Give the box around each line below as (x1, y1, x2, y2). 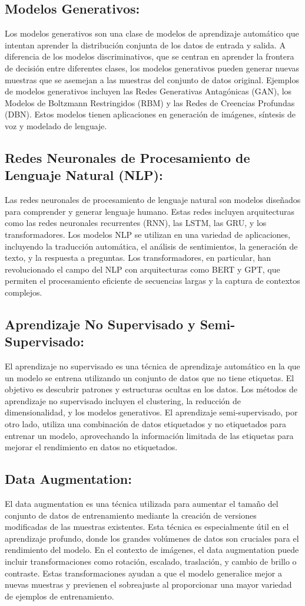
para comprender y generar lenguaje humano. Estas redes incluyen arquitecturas (5, 205, 294, 217)
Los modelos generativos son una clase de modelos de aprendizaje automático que (5, 27, 299, 40)
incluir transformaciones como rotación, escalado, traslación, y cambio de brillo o (5, 555, 297, 567)
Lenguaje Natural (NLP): (5, 166, 163, 184)
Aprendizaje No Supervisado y (5, 315, 195, 333)
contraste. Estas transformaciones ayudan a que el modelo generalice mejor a (5, 566, 282, 579)
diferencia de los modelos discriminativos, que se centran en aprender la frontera (5, 50, 294, 63)
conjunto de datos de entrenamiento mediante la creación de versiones (5, 509, 257, 521)
